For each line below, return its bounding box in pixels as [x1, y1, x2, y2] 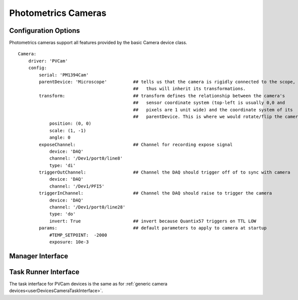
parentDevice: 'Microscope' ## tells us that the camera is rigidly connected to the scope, [39, 79, 296, 85]
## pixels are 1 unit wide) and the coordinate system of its [133, 107, 293, 112]
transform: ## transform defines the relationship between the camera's [39, 93, 285, 99]
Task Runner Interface [9, 268, 79, 276]
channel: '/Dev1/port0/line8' [49, 156, 123, 161]
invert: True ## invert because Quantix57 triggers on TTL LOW [49, 218, 257, 224]
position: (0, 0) [49, 121, 92, 126]
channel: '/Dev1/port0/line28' [49, 204, 126, 210]
